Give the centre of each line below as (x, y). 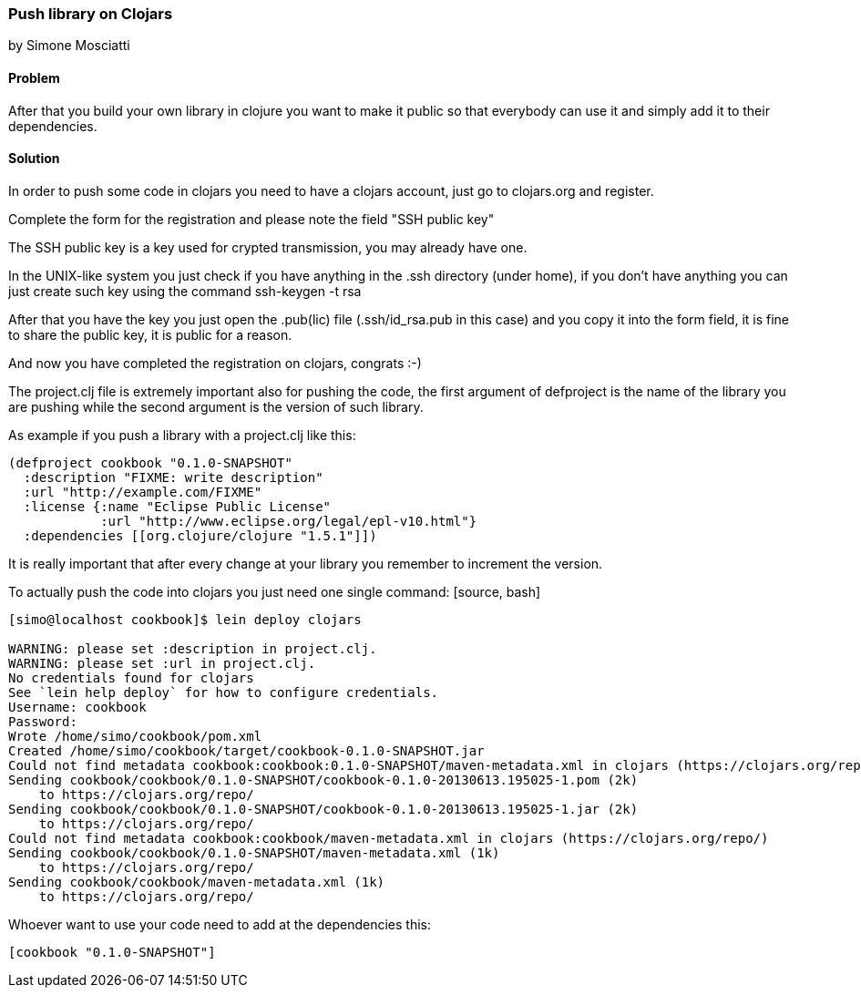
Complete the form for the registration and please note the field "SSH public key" (251, 219)
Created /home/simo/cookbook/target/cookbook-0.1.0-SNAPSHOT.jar (246, 750)
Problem (34, 77)
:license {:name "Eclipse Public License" (177, 506)
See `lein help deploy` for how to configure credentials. (224, 692)
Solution (34, 159)
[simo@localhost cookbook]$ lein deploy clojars (185, 619)
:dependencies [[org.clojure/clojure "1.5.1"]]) (200, 535)
